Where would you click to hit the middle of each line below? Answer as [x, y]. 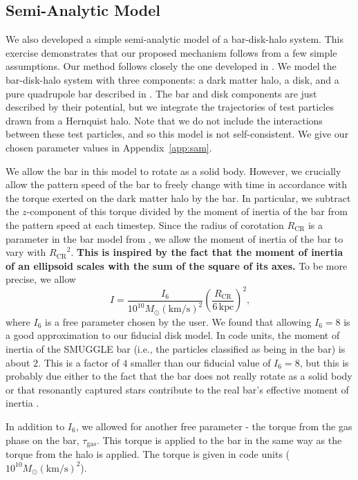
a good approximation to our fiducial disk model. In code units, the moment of [173, 335]
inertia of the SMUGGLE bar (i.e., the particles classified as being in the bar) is [176, 348]
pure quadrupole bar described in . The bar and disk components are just [161, 93]
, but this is [324, 362]
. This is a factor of [79, 362]
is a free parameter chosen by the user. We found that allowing [178, 321]
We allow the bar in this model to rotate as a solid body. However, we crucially [173, 170]
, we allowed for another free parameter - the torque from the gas [214, 426]
